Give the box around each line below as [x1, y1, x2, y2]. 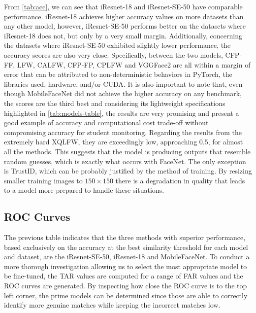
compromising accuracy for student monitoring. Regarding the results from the [4, 127, 242, 137]
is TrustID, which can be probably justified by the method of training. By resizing [4, 166, 252, 176]
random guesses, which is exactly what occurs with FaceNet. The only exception [4, 156, 246, 166]
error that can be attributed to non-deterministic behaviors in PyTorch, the [4, 69, 232, 79]
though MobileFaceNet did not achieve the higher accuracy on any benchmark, [4, 88, 242, 99]
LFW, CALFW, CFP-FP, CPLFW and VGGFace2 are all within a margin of [17, 59, 251, 70]
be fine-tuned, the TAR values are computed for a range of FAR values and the [4, 271, 243, 281]
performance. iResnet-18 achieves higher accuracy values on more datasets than [4, 11, 244, 21]
